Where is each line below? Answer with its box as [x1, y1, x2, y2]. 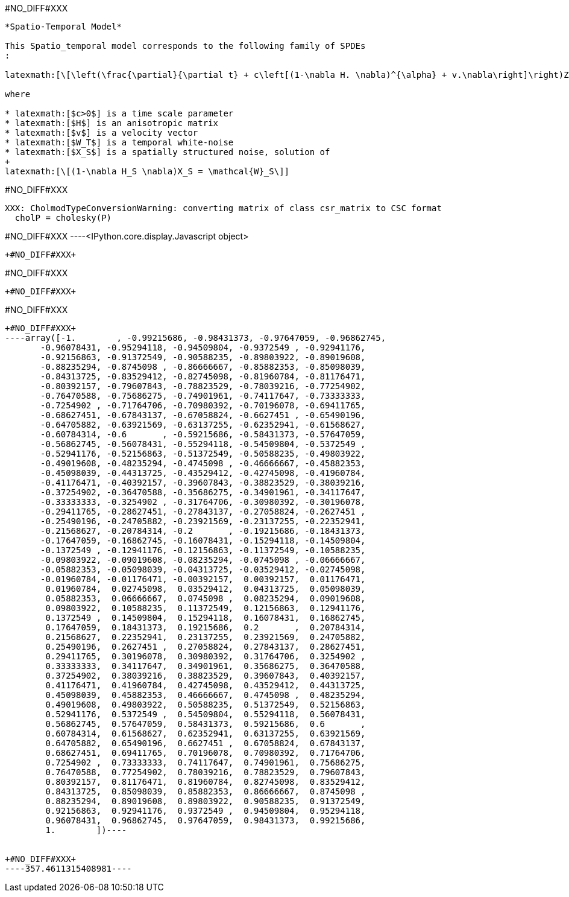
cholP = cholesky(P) [14, 213, 112, 223]
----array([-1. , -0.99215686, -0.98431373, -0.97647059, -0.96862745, [5, 333, 386, 343]
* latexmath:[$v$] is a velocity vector [5, 128, 198, 138]
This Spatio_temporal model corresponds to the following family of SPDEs [5, 41, 366, 51]
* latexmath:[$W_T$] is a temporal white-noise [5, 138, 234, 147]
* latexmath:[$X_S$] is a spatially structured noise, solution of [5, 147, 330, 157]
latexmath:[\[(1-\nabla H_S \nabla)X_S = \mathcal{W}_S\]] [5, 166, 290, 176]
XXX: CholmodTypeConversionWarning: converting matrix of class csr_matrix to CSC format [5, 203, 442, 213]
